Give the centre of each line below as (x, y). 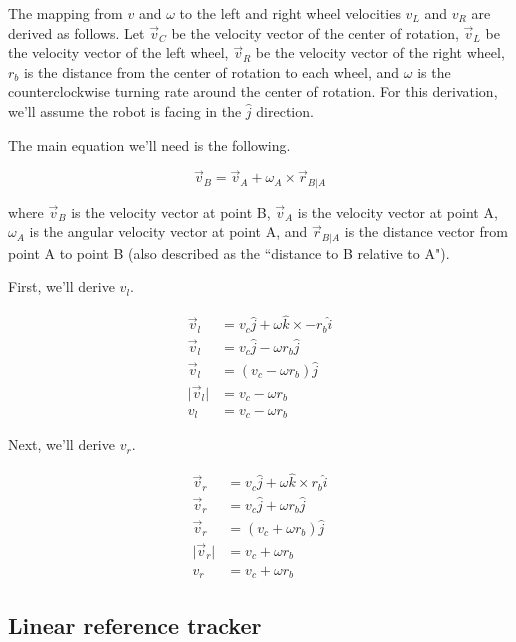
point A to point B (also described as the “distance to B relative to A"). (229, 252)
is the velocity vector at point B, (171, 211)
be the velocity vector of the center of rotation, (315, 32)
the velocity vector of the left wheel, (118, 52)
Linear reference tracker (135, 624)
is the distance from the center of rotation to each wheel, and (211, 71)
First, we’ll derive (61, 286)
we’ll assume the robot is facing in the (125, 110)
